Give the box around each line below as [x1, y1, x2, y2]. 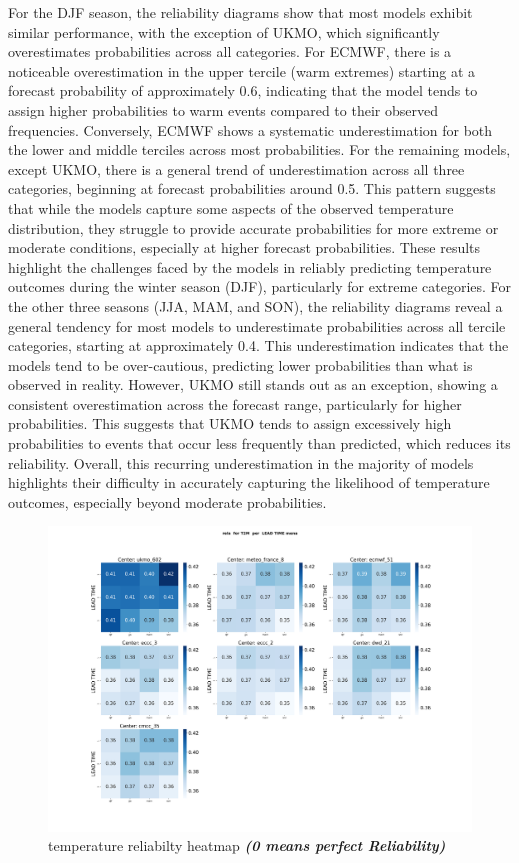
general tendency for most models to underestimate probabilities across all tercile [8, 315, 506, 336]
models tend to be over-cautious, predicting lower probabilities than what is [8, 354, 473, 375]
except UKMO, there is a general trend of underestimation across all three [8, 158, 465, 179]
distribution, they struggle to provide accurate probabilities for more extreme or [8, 217, 499, 238]
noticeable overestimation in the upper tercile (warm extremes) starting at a [8, 60, 476, 81]
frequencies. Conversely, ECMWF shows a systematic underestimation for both [8, 119, 493, 140]
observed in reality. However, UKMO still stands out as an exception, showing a [8, 374, 498, 395]
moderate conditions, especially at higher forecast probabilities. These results [8, 237, 481, 258]
